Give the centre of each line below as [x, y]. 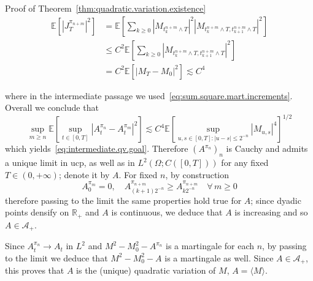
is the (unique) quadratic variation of [146, 270]
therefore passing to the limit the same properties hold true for [123, 200]
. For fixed [138, 174]
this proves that [35, 270]
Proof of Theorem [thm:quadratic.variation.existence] [106, 8]
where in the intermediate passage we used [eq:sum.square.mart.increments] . [149, 95]
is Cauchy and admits [267, 148]
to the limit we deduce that [56, 257]
